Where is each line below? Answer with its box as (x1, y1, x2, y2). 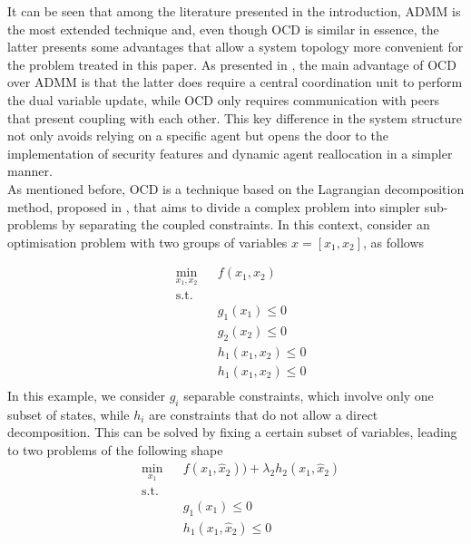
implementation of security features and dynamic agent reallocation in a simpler (7, 143, 453, 162)
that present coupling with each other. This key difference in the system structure (7, 108, 463, 127)
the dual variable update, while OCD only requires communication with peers (7, 90, 440, 109)
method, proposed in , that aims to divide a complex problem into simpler (7, 197, 420, 216)
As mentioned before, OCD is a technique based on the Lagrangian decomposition (7, 179, 465, 198)
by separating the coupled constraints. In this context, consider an (62, 215, 430, 234)
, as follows (363, 232, 425, 251)
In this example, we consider (7, 385, 166, 404)
